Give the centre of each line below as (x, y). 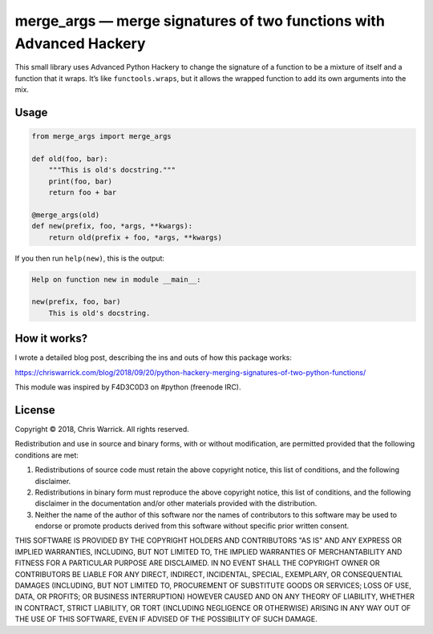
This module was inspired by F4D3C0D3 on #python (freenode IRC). (128, 387)
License (35, 410)
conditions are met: (47, 455)
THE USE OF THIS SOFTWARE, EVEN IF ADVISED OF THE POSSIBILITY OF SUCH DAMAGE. (166, 619)
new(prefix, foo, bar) (76, 302)
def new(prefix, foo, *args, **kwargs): (112, 226)
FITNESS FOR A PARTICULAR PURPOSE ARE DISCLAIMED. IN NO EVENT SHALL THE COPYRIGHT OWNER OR (197, 563)
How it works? (51, 339)
